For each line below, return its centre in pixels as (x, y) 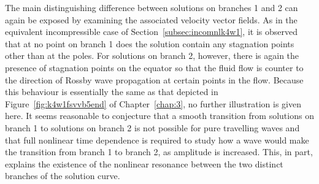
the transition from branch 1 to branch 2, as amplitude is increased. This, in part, (159, 152)
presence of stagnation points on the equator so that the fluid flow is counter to (154, 67)
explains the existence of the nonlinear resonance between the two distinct (144, 163)
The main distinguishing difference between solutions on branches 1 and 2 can (152, 7)
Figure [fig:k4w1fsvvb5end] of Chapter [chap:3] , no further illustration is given (153, 103)
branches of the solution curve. (63, 176)
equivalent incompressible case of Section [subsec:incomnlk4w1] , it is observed (151, 32)
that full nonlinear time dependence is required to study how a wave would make (157, 140)
